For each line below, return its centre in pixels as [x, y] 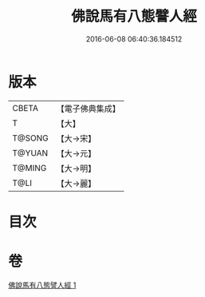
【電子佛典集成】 [89, 109]
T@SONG [31, 138]
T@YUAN [30, 152]
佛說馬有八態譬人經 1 [42, 285]
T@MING [30, 168]
